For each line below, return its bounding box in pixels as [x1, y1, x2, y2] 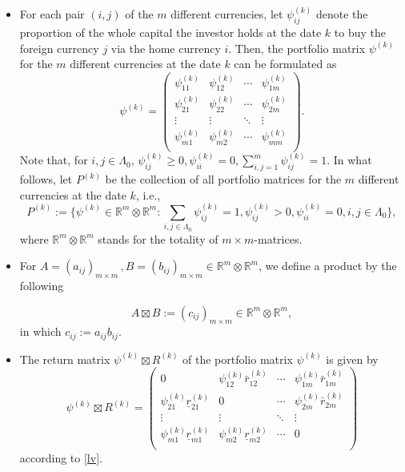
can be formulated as [234, 55, 337, 72]
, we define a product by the [258, 257, 397, 274]
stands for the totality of [98, 230, 219, 247]
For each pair [19, 6, 85, 22]
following [19, 276, 64, 293]
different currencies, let [170, 6, 283, 22]
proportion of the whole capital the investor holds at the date [19, 24, 322, 41]
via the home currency [110, 39, 221, 56]
